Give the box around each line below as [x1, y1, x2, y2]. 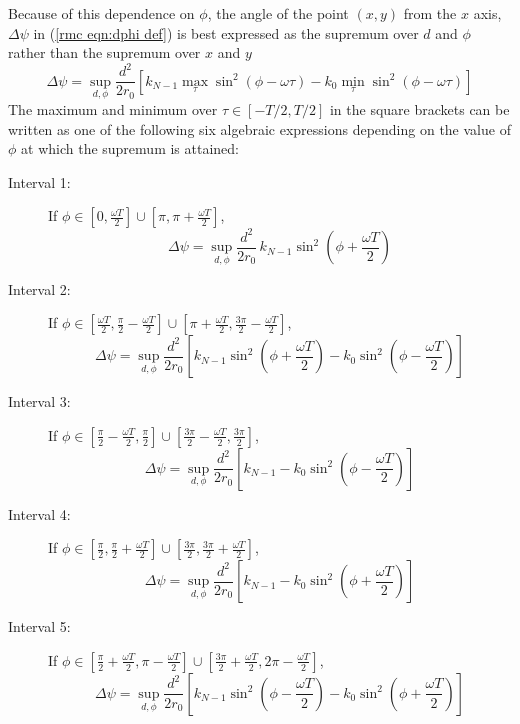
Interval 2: [8, 278, 71, 299]
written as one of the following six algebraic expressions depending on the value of [8, 118, 511, 139]
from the [403, 3, 457, 23]
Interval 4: [8, 503, 71, 524]
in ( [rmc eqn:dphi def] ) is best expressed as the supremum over [33, 22, 419, 43]
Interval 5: [8, 616, 71, 637]
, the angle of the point [207, 3, 349, 23]
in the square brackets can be [329, 98, 510, 119]
